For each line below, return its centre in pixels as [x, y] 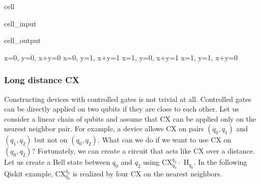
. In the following [220, 162]
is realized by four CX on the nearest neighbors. [147, 173]
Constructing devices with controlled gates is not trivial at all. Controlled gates [128, 99]
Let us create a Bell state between [57, 162]
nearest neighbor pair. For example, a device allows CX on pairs [104, 128]
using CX [158, 162]
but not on [51, 140]
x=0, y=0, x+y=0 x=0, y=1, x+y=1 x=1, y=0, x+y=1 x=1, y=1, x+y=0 [121, 57]
